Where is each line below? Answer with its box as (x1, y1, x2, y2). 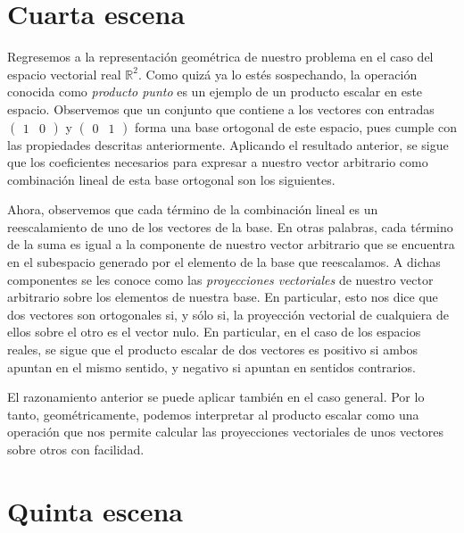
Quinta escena (7, 492, 183, 529)
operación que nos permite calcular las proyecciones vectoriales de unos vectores (7, 422, 444, 441)
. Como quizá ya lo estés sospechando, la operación (138, 64, 418, 83)
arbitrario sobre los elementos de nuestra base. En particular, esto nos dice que (7, 287, 438, 306)
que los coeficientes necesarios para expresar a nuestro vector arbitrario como (7, 153, 428, 171)
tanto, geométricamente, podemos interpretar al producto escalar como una (7, 404, 419, 423)
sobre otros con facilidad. (7, 440, 145, 458)
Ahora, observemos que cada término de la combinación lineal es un (7, 200, 378, 219)
